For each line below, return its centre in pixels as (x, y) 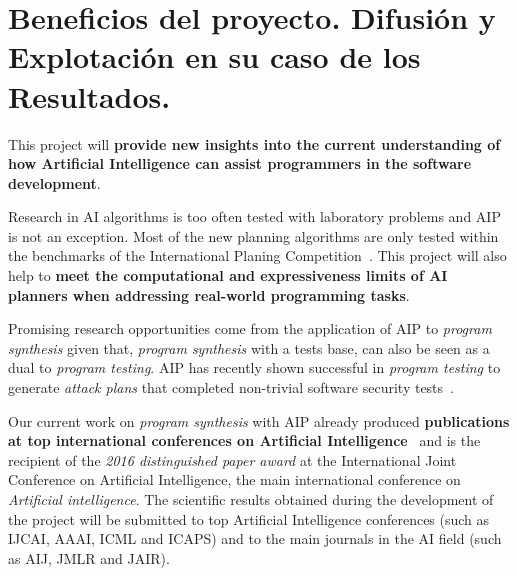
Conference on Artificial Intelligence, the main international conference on (234, 479)
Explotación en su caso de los (214, 56)
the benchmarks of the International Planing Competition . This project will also (257, 255)
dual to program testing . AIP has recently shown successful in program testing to (254, 367)
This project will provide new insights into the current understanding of (254, 143)
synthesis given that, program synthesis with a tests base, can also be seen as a (249, 347)
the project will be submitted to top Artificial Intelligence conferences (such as (249, 518)
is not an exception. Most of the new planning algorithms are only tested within (253, 235)
